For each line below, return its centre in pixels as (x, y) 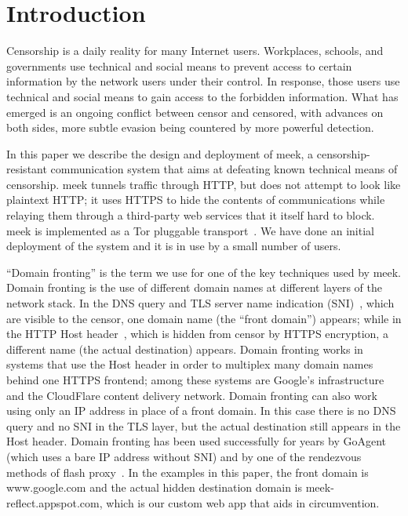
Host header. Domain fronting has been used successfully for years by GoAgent (196, 441)
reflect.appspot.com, (55, 502)
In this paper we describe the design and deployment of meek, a (160, 153)
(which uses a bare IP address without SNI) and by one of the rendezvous (184, 456)
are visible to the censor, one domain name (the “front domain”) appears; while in (204, 318)
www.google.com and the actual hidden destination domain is (155, 487)
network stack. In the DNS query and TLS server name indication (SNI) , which (200, 303)
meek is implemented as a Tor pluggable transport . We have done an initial (190, 230)
